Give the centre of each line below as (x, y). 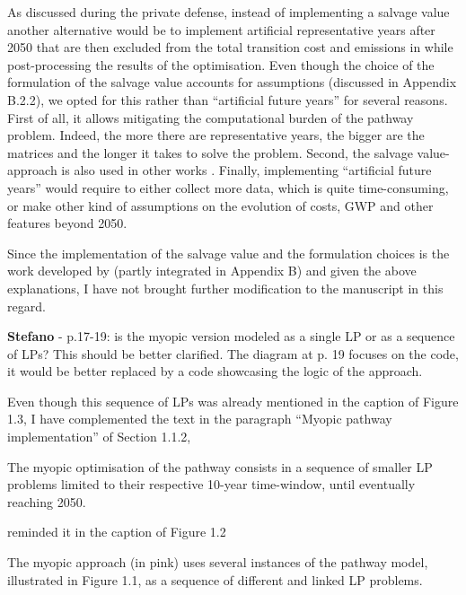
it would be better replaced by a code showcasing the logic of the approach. (215, 371)
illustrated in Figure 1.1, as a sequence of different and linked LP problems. (215, 579)
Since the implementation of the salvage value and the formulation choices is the (229, 253)
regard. (26, 306)
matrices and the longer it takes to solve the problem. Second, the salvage (210, 152)
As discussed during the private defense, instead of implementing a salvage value (229, 12)
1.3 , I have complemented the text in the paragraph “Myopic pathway (200, 419)
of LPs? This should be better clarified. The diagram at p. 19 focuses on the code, (233, 353)
